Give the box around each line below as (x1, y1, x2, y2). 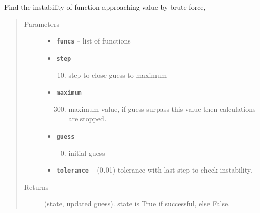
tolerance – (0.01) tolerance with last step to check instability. (56, 164, 252, 175)
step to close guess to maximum (68, 69, 167, 80)
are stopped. (68, 113, 107, 124)
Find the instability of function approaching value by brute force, (4, 2, 206, 12)
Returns (24, 181, 49, 192)
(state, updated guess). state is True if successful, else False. (44, 198, 230, 209)
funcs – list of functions (56, 35, 131, 46)
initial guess (68, 147, 105, 158)
